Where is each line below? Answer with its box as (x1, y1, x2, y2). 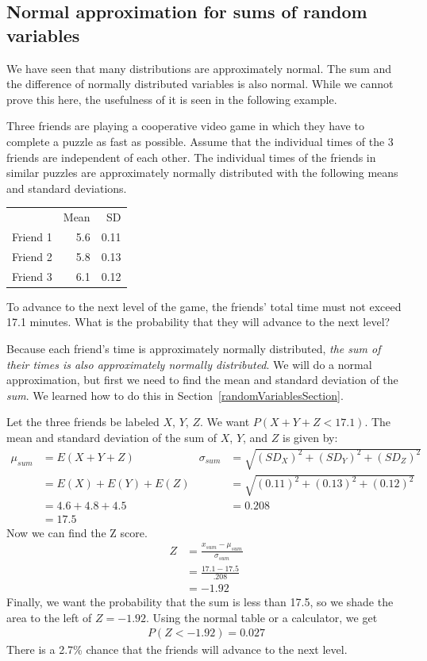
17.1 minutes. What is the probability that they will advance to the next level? (6, 313, 390, 330)
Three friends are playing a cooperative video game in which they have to (6, 117, 364, 134)
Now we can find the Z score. (6, 524, 148, 540)
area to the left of (6, 609, 92, 625)
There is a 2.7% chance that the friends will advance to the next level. (6, 641, 348, 658)
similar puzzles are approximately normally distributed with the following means (6, 164, 398, 181)
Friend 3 (12, 267, 52, 284)
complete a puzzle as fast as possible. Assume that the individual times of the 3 (6, 133, 394, 149)
